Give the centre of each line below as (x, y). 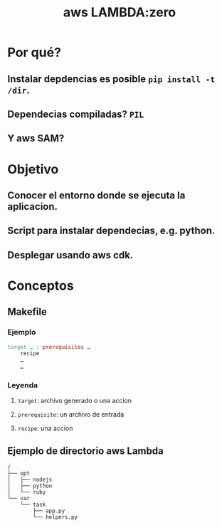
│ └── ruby (27, 492)
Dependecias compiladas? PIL (76, 114)
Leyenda (22, 385)
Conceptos (41, 285)
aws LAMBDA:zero (120, 12)
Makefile (27, 312)
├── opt (19, 474)
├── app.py (49, 511)
